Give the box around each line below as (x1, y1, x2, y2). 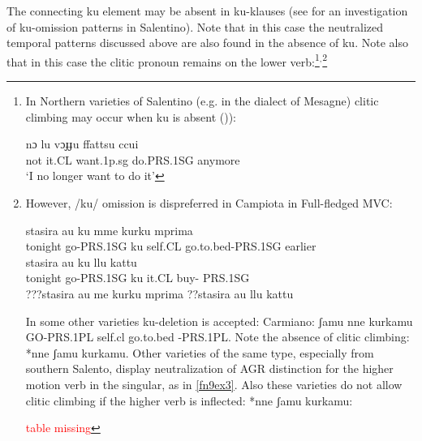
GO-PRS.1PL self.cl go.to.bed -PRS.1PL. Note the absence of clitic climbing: (25, 328, 410, 345)
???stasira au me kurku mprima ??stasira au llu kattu (25, 285, 294, 302)
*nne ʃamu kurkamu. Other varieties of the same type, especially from (25, 344, 374, 361)
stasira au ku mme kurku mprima (25, 221, 193, 238)
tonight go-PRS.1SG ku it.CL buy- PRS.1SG (25, 269, 250, 286)
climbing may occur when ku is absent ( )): (25, 108, 236, 125)
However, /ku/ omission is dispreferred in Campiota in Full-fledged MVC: (25, 195, 393, 211)
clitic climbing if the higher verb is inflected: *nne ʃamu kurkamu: (25, 392, 353, 409)
